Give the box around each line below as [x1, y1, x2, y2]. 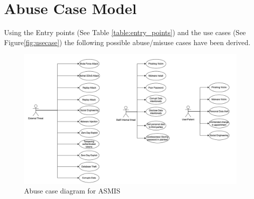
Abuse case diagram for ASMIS [24, 185, 120, 196]
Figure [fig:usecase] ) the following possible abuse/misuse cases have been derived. [4, 37, 250, 47]
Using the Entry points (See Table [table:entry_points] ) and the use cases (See [4, 27, 246, 38]
